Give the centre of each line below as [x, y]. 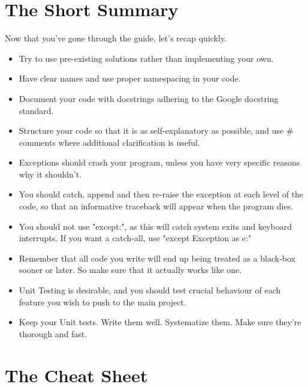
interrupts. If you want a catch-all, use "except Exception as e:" [135, 238]
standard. [36, 110]
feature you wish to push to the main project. [102, 301]
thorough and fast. [53, 333]
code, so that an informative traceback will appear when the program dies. [156, 206]
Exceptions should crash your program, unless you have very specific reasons [159, 162]
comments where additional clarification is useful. [109, 142]
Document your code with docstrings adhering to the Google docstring [149, 98]
